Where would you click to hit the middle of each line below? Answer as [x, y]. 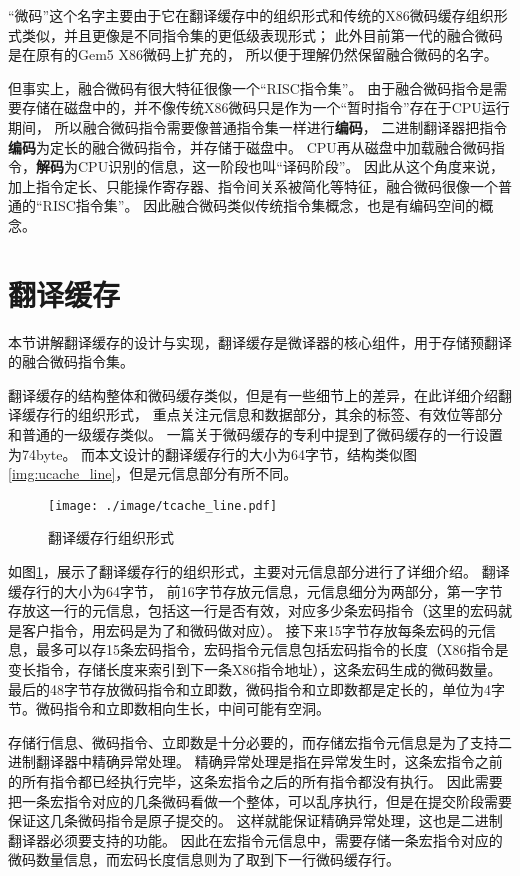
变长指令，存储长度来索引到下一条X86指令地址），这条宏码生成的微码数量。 [255, 669]
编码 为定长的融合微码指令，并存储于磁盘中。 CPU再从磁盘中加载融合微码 [249, 146]
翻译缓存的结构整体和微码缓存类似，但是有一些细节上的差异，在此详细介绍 [253, 394]
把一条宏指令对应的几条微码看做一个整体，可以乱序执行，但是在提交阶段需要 [260, 800]
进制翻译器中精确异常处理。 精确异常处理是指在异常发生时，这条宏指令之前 [255, 761]
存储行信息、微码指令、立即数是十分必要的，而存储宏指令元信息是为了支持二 [260, 741]
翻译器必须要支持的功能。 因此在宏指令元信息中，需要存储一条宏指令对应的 [255, 839]
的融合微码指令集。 [71, 361]
